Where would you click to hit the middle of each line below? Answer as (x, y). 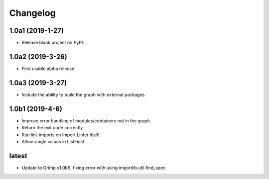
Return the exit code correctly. (53, 128)
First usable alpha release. (49, 68)
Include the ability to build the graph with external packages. (84, 94)
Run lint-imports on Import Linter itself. (61, 135)
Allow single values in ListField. (54, 141)
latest (18, 156)
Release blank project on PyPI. (53, 43)
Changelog (32, 13)
